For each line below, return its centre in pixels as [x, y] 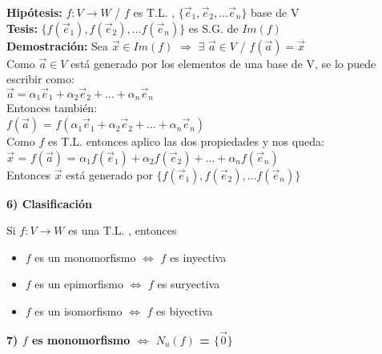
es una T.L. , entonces [123, 230]
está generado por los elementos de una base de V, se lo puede [223, 63]
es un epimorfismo [79, 284]
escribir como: [40, 79]
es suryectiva [189, 284]
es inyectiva [198, 257]
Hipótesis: [34, 12]
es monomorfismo [81, 339]
